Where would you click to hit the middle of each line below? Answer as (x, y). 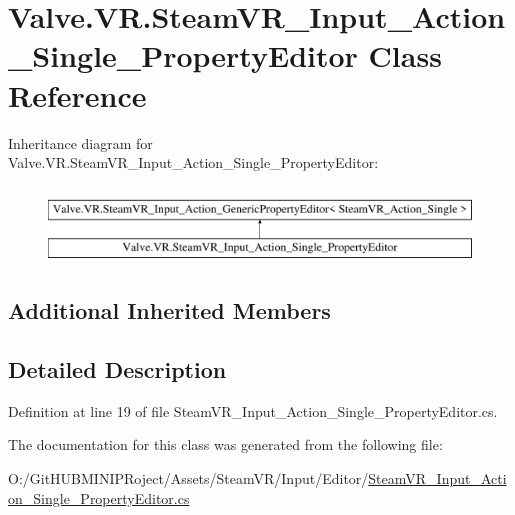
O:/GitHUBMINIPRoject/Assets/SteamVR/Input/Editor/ (188, 478)
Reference (77, 94)
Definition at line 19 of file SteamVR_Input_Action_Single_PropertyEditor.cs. (253, 410)
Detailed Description (117, 369)
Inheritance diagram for (80, 142)
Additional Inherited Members (169, 310)
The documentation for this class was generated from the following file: (225, 444)
